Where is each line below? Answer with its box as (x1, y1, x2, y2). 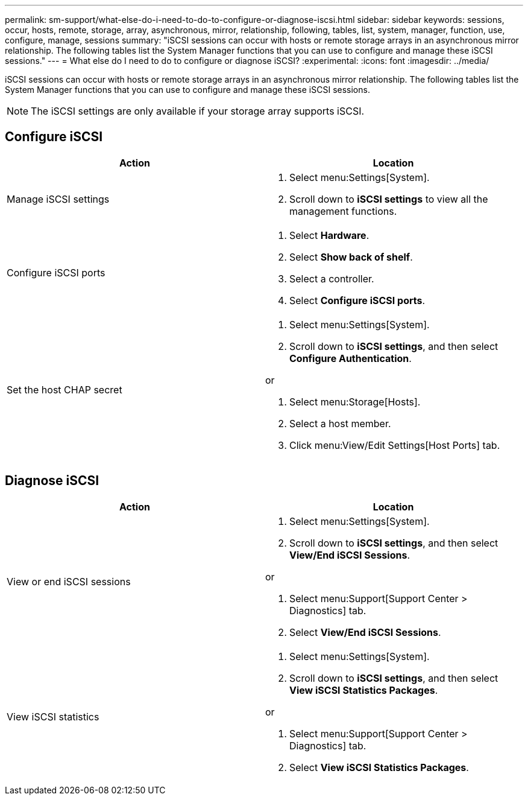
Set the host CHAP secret (7, 383, 122, 396)
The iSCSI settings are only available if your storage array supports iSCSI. (31, 105, 365, 117)
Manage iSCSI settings (7, 192, 110, 205)
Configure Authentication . (289, 352, 412, 364)
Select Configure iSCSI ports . (289, 294, 426, 306)
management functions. (289, 205, 397, 217)
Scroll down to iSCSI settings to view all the (289, 192, 488, 205)
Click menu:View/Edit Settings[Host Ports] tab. (289, 439, 500, 451)
